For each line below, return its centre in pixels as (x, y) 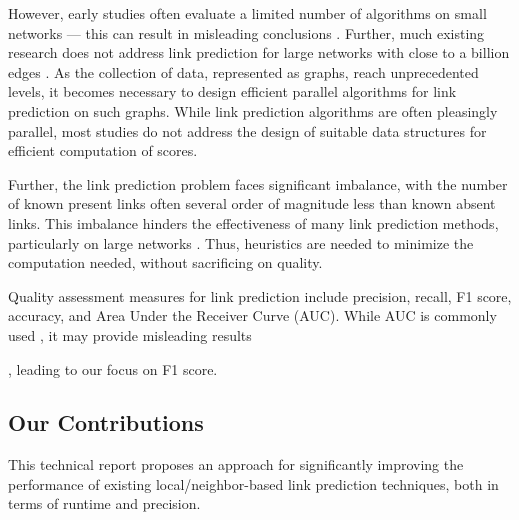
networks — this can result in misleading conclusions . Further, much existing (246, 32)
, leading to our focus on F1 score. (113, 368)
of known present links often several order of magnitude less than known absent (252, 203)
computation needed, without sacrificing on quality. (165, 262)
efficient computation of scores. (103, 150)
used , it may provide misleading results (130, 334)
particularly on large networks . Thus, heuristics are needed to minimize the (241, 242)
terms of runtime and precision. (104, 503)
